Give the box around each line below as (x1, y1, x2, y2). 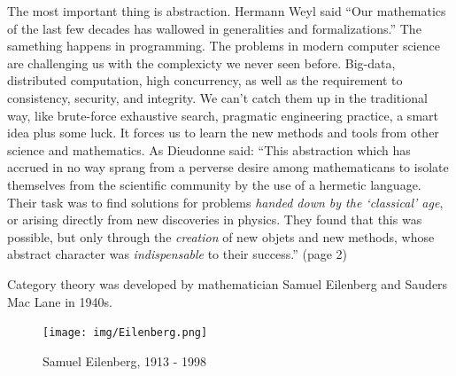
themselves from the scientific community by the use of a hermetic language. (7, 175, 421, 193)
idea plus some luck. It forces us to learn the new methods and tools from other (7, 123, 439, 142)
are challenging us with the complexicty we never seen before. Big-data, (7, 53, 396, 72)
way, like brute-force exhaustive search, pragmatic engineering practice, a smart (7, 106, 438, 124)
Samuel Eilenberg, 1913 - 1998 (43, 351, 206, 370)
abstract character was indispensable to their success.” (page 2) (7, 245, 348, 263)
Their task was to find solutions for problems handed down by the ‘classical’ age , (7, 192, 444, 211)
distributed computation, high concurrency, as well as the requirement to (7, 71, 403, 90)
